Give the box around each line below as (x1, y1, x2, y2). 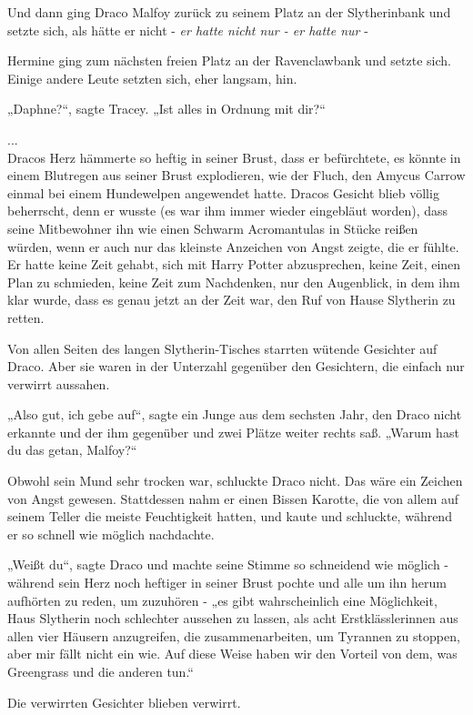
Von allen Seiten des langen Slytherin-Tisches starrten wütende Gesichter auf (7, 338, 438, 357)
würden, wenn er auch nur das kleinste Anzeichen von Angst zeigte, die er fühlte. (7, 237, 459, 256)
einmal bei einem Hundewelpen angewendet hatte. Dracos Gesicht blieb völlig (7, 183, 439, 202)
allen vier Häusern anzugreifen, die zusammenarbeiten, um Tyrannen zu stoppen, (7, 626, 460, 645)
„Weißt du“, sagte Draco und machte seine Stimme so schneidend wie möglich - (7, 555, 449, 574)
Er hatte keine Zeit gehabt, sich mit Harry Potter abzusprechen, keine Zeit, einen (7, 255, 461, 274)
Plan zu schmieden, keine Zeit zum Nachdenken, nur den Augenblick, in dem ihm (7, 272, 460, 291)
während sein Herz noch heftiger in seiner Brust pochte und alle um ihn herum (7, 573, 447, 592)
